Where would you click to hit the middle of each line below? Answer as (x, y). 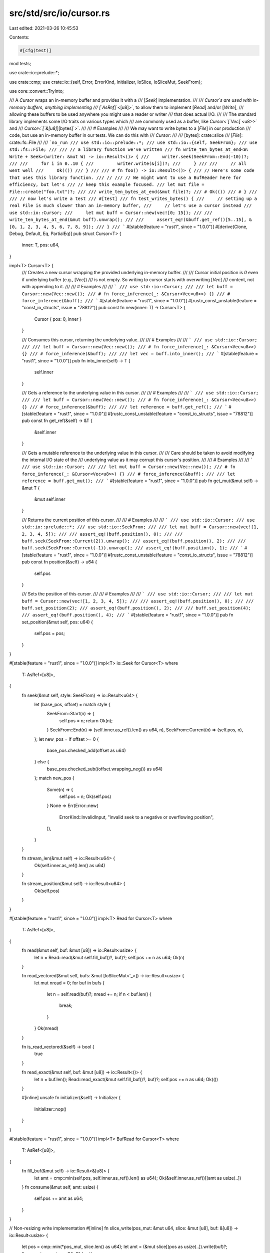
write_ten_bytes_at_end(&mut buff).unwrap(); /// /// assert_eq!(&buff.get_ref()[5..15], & (130, 220)
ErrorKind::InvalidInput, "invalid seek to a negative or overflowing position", (136, 817)
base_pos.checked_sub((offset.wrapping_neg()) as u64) (105, 769)
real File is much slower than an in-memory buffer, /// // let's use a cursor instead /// (130, 206)
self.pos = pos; (49, 634)
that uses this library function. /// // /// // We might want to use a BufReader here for (125, 177)
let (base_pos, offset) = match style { (72, 704)
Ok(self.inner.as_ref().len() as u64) (70, 865)
